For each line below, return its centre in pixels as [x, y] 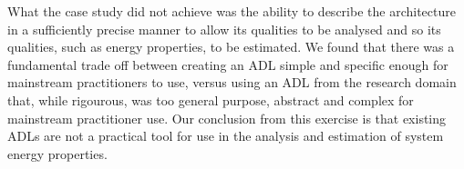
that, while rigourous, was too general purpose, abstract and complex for [211, 99]
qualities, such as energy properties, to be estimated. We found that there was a [231, 47]
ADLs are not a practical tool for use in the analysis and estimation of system [226, 136]
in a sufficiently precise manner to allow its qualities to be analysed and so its [224, 29]
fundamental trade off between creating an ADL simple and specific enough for [228, 64]
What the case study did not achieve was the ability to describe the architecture [232, 11]
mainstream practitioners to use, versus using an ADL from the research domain [232, 82]
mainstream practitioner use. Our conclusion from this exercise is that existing [227, 118]
